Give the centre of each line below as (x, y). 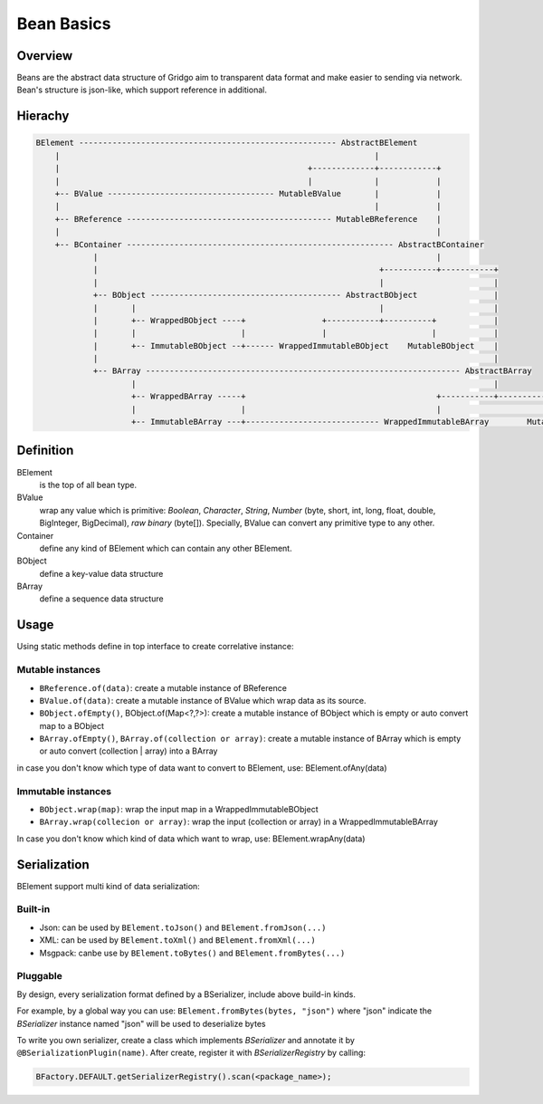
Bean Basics (64, 24)
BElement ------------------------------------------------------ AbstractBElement (227, 143)
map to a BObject (71, 725)
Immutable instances (64, 791)
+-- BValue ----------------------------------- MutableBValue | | (248, 194)
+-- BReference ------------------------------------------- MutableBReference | (248, 219)
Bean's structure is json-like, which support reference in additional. (142, 90)
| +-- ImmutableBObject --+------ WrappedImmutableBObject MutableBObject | (296, 346)
